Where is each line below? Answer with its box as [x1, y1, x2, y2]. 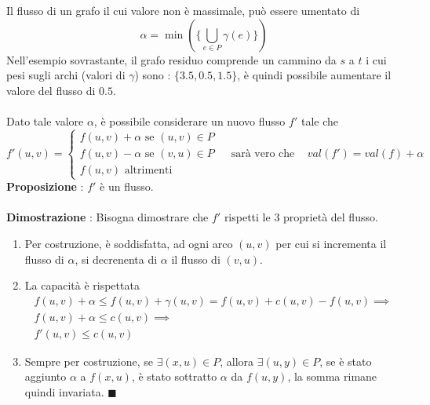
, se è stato [319, 352, 372, 369]
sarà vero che [231, 148, 295, 159]
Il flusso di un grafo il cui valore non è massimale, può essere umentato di [6, 2, 360, 18]
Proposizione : [6, 178, 84, 195]
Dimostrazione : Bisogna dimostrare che [6, 209, 209, 225]
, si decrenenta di [75, 250, 158, 267]
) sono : [134, 67, 171, 83]
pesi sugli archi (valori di [6, 67, 126, 83]
